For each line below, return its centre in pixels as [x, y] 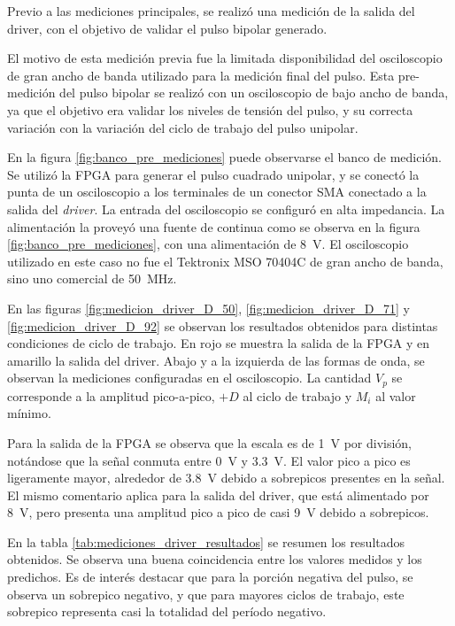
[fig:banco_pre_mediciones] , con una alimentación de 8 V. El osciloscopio [208, 244]
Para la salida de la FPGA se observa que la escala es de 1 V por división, [210, 442]
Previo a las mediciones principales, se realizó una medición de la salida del [211, 11]
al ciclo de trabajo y [297, 395]
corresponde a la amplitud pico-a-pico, [111, 395]
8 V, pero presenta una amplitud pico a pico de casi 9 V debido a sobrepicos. [218, 512]
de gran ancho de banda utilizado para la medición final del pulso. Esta [201, 75]
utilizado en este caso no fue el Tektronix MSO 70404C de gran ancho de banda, [225, 261]
